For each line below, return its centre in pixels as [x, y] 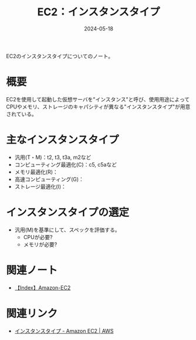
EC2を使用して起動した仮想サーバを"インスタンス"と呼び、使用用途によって [98, 99]
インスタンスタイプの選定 [67, 212]
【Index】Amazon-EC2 [43, 287]
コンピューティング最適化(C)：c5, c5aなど [66, 164]
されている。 [21, 114]
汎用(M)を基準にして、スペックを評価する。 [67, 230]
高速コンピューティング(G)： [49, 179]
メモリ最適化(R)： [36, 172]
